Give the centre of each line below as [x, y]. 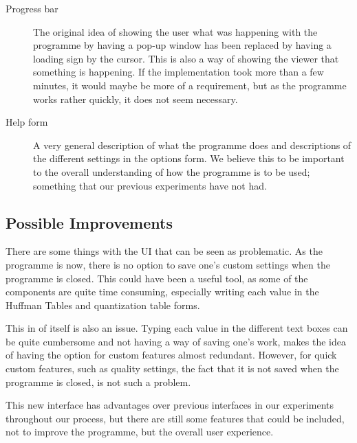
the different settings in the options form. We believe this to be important [189, 158]
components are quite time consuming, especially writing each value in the [162, 292]
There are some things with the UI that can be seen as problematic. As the [164, 251]
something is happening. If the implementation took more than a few [178, 72]
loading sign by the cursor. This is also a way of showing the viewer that [186, 58]
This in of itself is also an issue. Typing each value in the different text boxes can [177, 328]
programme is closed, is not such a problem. [98, 382]
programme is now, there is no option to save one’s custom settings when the [168, 264]
